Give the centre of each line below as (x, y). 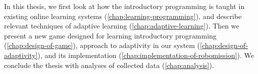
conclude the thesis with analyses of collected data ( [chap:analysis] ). (109, 65)
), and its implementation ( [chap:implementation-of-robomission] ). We (146, 55)
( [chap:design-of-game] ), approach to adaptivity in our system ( (102, 45)
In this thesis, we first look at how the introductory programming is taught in (124, 6)
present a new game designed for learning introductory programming (110, 35)
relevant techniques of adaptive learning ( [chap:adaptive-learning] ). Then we (122, 26)
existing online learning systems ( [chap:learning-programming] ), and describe (123, 16)
